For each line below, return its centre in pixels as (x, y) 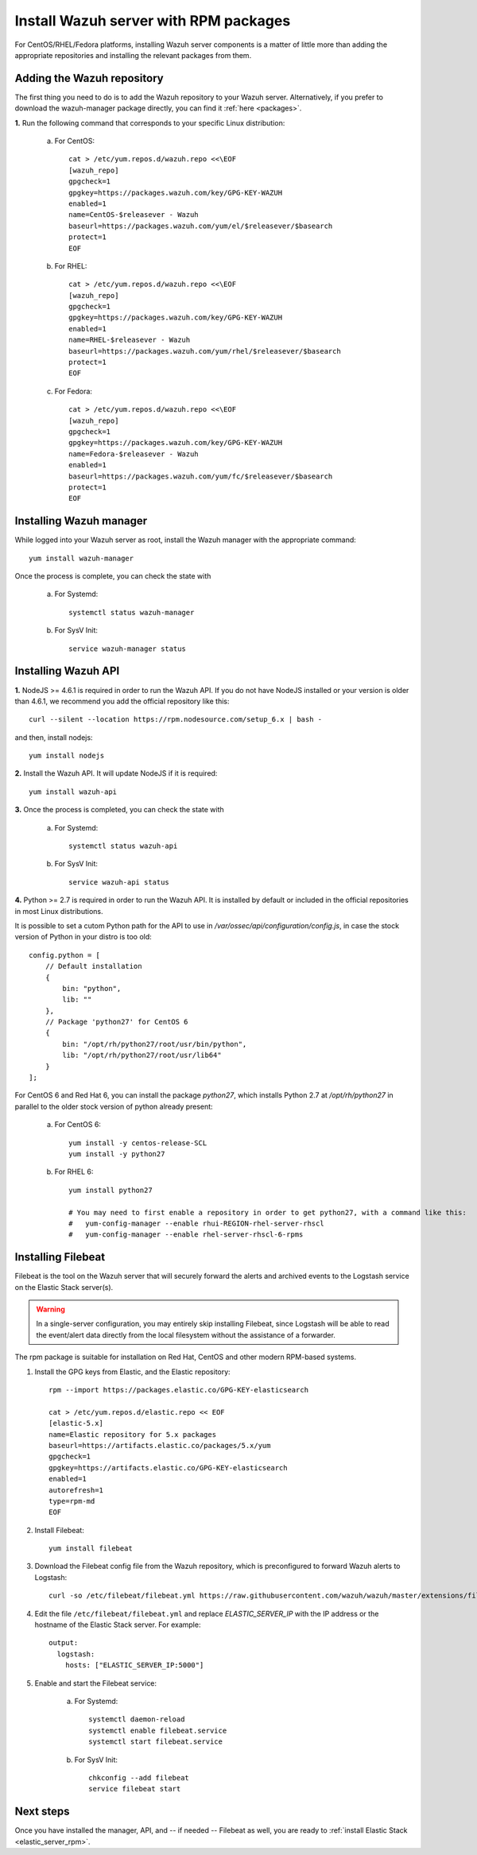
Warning (50, 1309)
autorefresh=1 (76, 1490)
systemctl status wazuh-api (123, 846)
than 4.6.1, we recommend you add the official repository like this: (122, 701)
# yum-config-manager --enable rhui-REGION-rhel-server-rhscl (197, 1223)
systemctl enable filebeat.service (158, 1730)
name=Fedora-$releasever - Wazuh (134, 454)
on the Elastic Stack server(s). (64, 1287)
